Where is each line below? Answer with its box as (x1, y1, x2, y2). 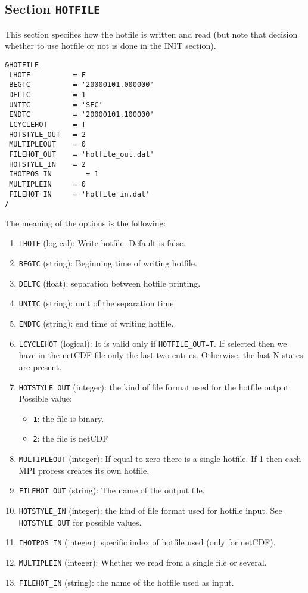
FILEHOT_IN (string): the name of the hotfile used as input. (18, 576, 234, 588)
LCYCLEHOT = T (9, 120, 86, 129)
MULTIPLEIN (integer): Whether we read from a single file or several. (18, 555, 267, 568)
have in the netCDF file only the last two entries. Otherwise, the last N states (18, 349, 303, 361)
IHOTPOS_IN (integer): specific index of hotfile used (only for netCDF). (18, 536, 276, 548)
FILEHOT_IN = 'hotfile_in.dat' (9, 190, 150, 198)
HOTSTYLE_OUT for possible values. (18, 516, 142, 528)
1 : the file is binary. (33, 412, 104, 424)
